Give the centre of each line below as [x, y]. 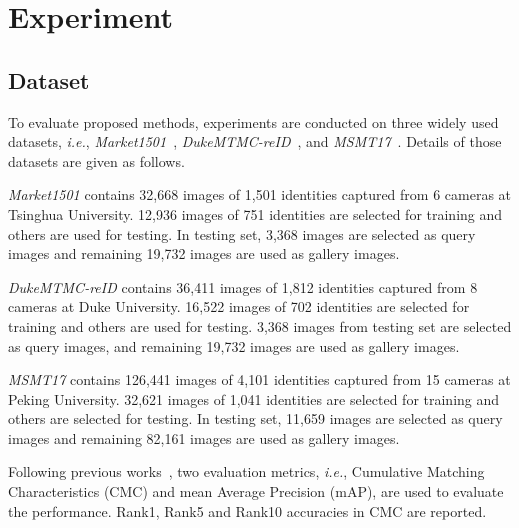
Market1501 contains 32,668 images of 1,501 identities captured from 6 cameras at [260, 194]
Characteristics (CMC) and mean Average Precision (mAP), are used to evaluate [256, 491]
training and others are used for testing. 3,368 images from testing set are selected [260, 325]
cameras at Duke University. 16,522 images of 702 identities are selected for [239, 306]
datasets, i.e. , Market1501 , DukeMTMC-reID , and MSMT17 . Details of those [255, 141]
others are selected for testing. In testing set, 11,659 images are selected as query [255, 418]
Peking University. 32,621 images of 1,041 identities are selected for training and [254, 398]
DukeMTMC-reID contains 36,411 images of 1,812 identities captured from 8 [243, 286]
